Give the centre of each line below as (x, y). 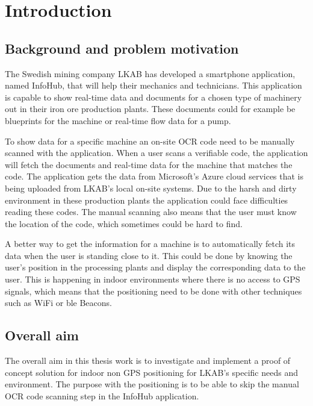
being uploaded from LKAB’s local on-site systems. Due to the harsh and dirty (151, 188)
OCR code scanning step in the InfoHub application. (102, 395)
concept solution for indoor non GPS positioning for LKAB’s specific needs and (151, 372)
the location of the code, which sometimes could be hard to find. (124, 223)
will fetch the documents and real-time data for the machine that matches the (149, 164)
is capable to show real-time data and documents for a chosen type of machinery (153, 97)
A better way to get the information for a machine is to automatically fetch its (150, 244)
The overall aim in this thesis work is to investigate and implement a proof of (148, 361)
